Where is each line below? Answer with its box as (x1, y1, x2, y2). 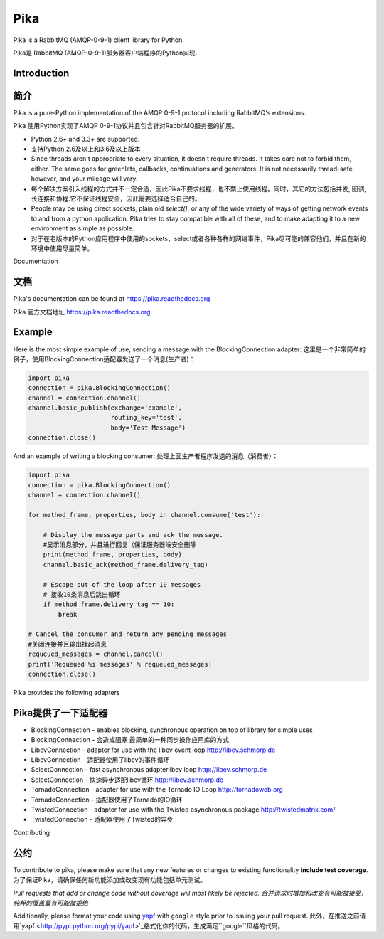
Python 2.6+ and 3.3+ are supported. (31, 134, 140, 143)
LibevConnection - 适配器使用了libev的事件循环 (31, 755, 170, 764)
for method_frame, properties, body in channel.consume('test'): (28, 511, 261, 519)
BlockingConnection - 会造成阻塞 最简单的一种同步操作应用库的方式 (31, 736, 230, 744)
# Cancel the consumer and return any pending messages (28, 630, 228, 638)
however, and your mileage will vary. (31, 174, 138, 183)
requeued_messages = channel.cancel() (28, 650, 164, 658)
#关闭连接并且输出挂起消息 (28, 640, 107, 648)
